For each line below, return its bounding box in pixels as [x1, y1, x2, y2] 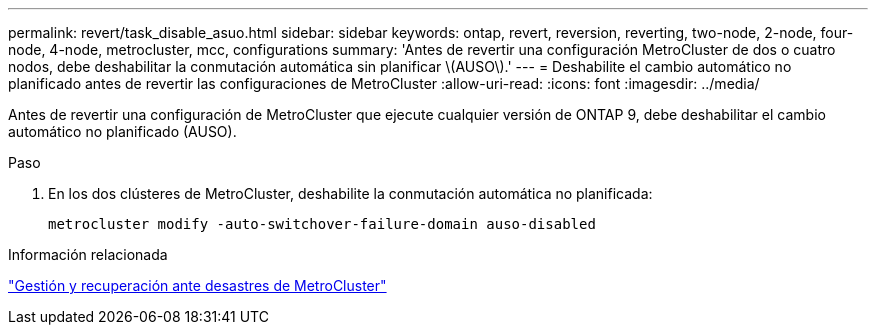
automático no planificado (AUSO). [8, 123, 237, 140]
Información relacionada [8, 246, 168, 263]
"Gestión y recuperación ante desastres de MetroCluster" [8, 277, 387, 294]
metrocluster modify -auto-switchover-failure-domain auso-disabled [48, 216, 596, 232]
